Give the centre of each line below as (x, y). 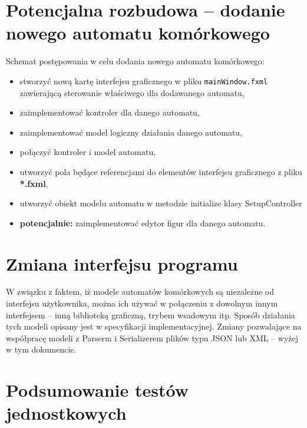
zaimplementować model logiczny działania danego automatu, (131, 132)
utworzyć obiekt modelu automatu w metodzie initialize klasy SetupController (161, 203)
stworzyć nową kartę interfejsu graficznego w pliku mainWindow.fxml (144, 80)
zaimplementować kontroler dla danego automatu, (110, 112)
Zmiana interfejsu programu (122, 263)
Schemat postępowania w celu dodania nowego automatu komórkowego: (135, 61)
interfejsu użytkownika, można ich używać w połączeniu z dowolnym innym (142, 303)
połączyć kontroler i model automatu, (88, 152)
